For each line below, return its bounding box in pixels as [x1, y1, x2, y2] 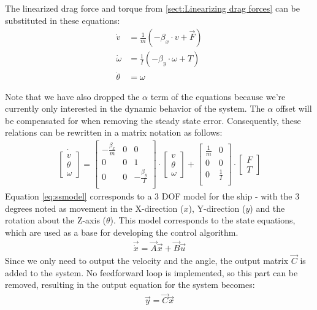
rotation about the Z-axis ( [5, 214, 107, 227]
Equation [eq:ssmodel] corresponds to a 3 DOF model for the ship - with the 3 [5, 190, 300, 203]
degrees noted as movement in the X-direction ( [5, 201, 184, 214]
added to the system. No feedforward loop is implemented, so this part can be [5, 266, 298, 279]
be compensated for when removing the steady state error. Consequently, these [5, 114, 301, 126]
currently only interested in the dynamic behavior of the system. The [5, 102, 265, 115]
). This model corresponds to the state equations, [110, 214, 296, 227]
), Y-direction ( [188, 201, 246, 214]
